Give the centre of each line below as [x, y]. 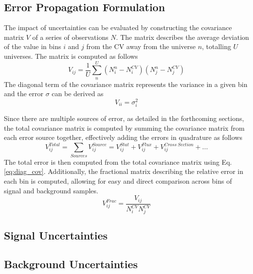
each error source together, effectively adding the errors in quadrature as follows [123, 137]
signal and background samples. [51, 190]
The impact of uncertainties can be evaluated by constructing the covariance [118, 27]
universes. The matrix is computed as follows [71, 56]
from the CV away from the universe [141, 46]
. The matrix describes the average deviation [182, 37]
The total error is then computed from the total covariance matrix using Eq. [118, 162]
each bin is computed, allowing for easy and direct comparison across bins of [118, 180]
